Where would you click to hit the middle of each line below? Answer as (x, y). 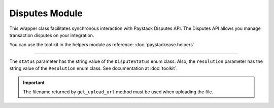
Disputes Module (46, 13)
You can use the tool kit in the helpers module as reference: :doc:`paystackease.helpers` (102, 45)
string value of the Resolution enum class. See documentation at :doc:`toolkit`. (93, 68)
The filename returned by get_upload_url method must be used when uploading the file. (118, 92)
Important (34, 82)
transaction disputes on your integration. (52, 35)
